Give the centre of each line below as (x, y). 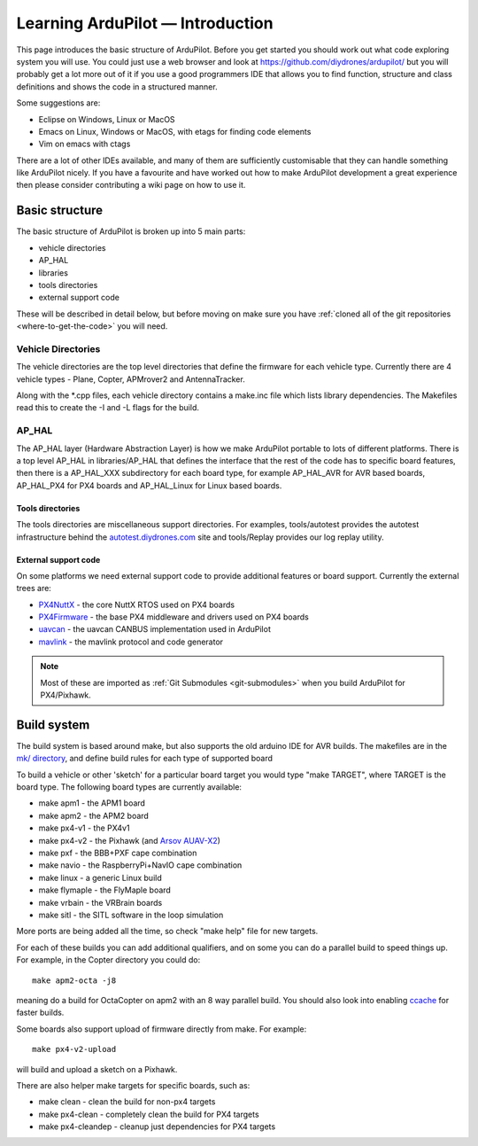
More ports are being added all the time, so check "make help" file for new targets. (167, 932)
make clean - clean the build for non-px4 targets (127, 1102)
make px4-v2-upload (74, 1049)
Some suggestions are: (58, 103)
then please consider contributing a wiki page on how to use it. (131, 185)
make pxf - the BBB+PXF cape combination (118, 853)
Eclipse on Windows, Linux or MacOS (107, 119)
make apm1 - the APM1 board (92, 803)
